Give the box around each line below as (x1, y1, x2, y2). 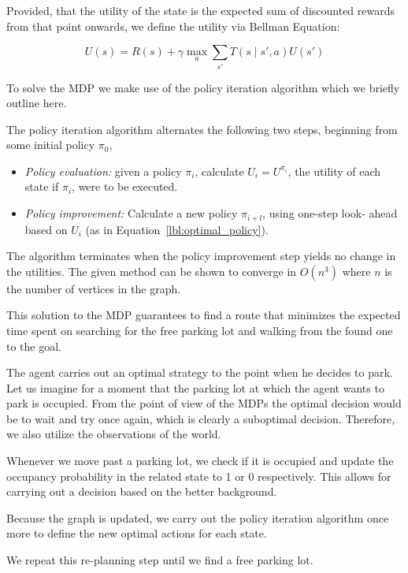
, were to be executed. (72, 178, 178, 195)
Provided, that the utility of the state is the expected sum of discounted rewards (6, 2, 395, 18)
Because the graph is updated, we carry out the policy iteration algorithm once (6, 509, 389, 526)
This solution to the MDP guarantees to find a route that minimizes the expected (6, 307, 401, 323)
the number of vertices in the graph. (6, 280, 181, 296)
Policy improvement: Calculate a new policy (24, 205, 238, 221)
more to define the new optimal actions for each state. (6, 525, 267, 541)
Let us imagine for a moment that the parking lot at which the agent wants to (6, 379, 384, 396)
